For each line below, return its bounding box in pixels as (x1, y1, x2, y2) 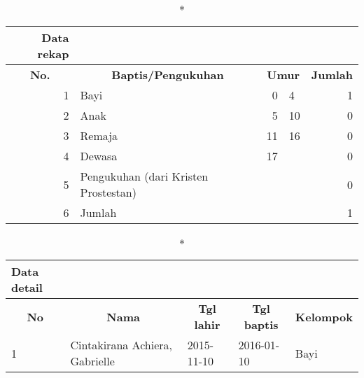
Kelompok (295, 308, 353, 325)
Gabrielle (70, 353, 115, 369)
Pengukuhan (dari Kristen (80, 168, 209, 184)
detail (11, 279, 43, 295)
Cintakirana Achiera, (70, 337, 172, 353)
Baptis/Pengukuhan (111, 66, 224, 83)
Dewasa (80, 148, 118, 164)
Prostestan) (80, 184, 136, 200)
